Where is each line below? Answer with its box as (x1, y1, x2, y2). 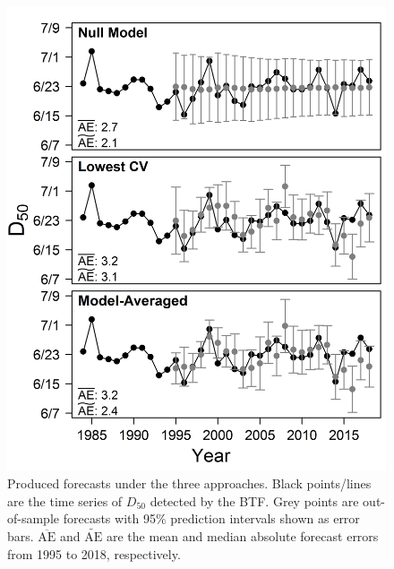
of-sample (7, 509, 60, 528)
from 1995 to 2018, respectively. (7, 544, 181, 563)
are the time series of (7, 491, 123, 510)
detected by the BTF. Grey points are (150, 491, 359, 510)
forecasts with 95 (63, 509, 156, 528)
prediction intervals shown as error (170, 509, 360, 528)
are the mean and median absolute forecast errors (107, 527, 379, 546)
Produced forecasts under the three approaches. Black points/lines (7, 474, 372, 493)
